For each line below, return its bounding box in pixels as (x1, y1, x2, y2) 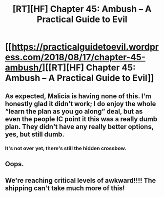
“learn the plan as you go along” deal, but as (5, 107, 143, 115)
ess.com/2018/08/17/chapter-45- (5, 52, 145, 63)
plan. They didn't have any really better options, (5, 122, 154, 131)
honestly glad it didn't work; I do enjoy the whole (5, 99, 156, 108)
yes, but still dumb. (5, 130, 65, 138)
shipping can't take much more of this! (5, 184, 125, 193)
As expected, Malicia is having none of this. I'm (5, 92, 151, 100)
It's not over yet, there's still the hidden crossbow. (5, 145, 126, 152)
